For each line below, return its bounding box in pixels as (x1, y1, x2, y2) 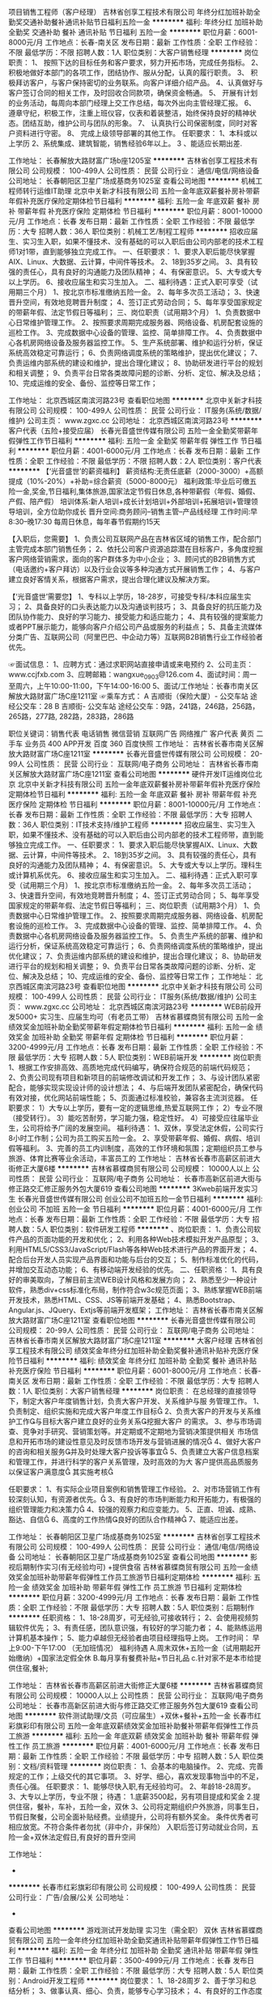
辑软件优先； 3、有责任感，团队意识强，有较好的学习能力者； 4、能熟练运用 (8, 1622, 263, 1632)
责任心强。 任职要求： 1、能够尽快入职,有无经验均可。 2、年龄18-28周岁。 (8, 1781, 256, 1791)
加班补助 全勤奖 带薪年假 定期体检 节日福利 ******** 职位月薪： (31, 1032, 246, 1041)
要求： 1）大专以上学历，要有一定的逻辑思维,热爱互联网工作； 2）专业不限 (15, 1103, 263, 1113)
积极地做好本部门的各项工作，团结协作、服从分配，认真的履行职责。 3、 (8, 68, 249, 77)
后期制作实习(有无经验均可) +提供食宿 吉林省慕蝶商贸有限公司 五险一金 (15, 1562, 252, 1571)
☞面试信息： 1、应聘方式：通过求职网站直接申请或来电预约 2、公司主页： (8, 659, 254, 669)
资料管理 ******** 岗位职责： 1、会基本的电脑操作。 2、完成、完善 (39, 1761, 264, 1770)
